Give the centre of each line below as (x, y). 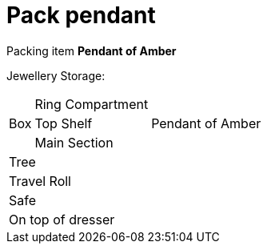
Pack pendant (81, 15)
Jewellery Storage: (56, 75)
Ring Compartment (92, 104)
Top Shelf (64, 123)
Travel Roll (40, 181)
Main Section (74, 142)
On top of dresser (62, 219)
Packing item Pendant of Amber (92, 50)
